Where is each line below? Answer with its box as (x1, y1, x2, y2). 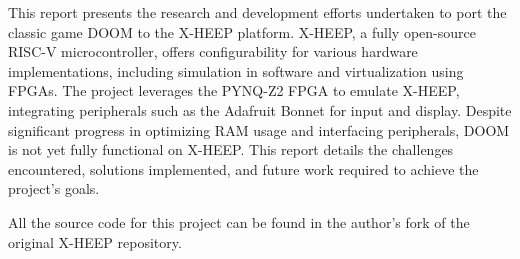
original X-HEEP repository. (8, 231, 182, 252)
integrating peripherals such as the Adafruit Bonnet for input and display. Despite (8, 99, 512, 120)
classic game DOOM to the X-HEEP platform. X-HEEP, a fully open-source (8, 21, 476, 42)
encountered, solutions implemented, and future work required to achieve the (8, 158, 479, 179)
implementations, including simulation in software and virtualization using (8, 60, 464, 81)
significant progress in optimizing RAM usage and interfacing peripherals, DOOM (8, 119, 510, 140)
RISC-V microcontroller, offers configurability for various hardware (8, 41, 418, 62)
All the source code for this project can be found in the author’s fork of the (8, 211, 470, 232)
